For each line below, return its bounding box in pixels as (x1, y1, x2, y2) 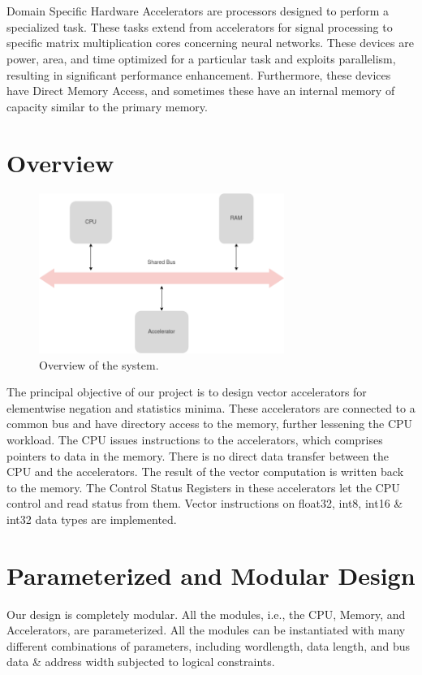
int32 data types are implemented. (6, 510, 177, 527)
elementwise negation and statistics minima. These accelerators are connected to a (6, 399, 416, 416)
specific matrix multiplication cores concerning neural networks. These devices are (6, 34, 414, 51)
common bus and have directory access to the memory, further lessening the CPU (6, 415, 413, 432)
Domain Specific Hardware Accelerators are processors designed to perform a (6, 2, 390, 19)
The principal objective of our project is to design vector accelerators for (6, 383, 367, 400)
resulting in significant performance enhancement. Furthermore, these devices (6, 66, 391, 83)
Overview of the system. (39, 356, 159, 373)
